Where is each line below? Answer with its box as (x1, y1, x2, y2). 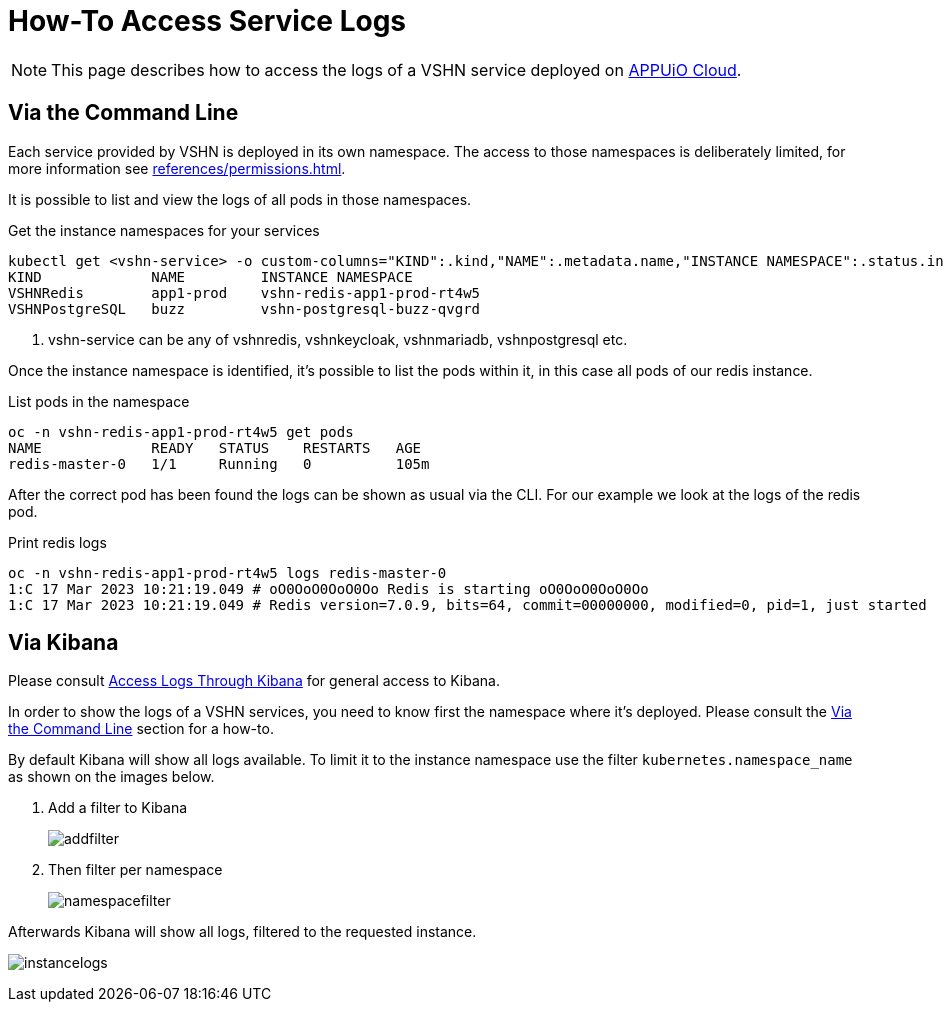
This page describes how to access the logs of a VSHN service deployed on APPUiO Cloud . (51, 59, 742, 80)
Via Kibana (8, 630, 119, 656)
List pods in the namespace (8, 392, 190, 410)
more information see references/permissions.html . (8, 159, 346, 177)
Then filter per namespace (48, 861, 223, 879)
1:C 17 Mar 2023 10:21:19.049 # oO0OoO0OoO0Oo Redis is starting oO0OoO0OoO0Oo (8, 580, 649, 597)
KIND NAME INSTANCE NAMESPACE (8, 268, 413, 285)
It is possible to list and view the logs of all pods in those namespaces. (8, 190, 472, 208)
